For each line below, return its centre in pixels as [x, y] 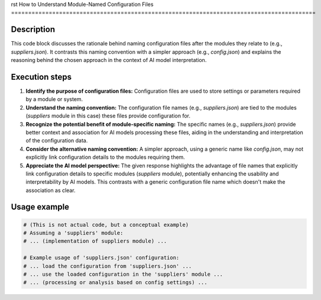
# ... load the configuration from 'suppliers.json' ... [108, 266]
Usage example [40, 207]
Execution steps [41, 77]
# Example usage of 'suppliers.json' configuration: [101, 258]
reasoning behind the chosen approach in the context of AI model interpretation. [109, 60]
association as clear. [51, 190]
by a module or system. [54, 99]
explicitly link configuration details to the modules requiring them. [106, 157]
